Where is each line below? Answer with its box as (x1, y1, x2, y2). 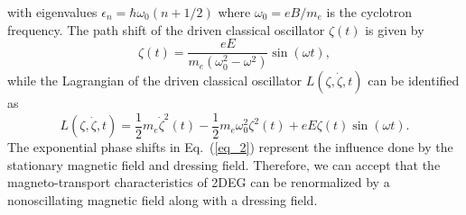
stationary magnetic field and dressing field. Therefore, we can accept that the (7, 155, 441, 174)
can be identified (368, 71, 460, 90)
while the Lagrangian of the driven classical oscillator (7, 71, 303, 90)
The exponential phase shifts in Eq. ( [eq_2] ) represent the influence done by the (7, 138, 453, 157)
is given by (365, 20, 424, 39)
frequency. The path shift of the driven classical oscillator (7, 20, 325, 39)
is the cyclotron (326, 3, 413, 21)
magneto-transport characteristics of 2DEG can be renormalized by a (7, 173, 390, 192)
